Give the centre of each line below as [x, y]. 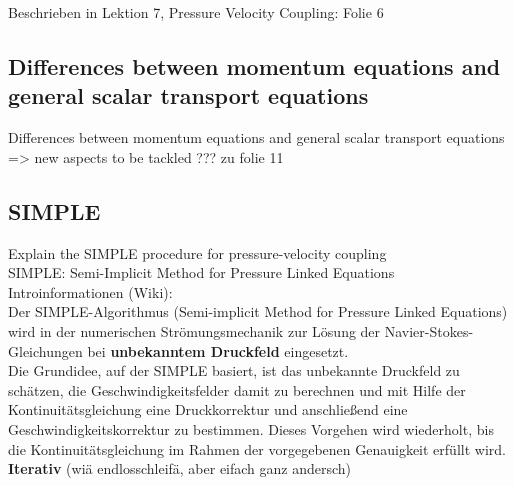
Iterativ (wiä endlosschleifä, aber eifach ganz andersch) [180, 468]
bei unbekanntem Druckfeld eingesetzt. [218, 350]
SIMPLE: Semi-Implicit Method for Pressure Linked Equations [201, 272]
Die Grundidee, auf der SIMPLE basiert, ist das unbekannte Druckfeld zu [234, 370]
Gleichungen [45, 350]
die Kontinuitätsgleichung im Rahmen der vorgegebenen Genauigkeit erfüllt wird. [257, 448]
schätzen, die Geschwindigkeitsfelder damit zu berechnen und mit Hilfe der [237, 389]
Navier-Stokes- [429, 330]
